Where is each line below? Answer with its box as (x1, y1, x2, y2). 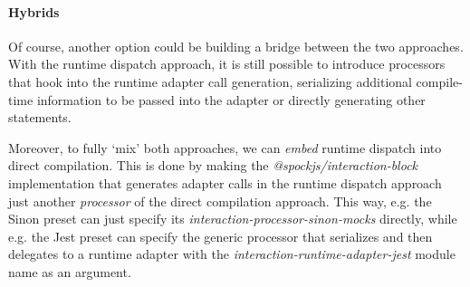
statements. (8, 108, 72, 127)
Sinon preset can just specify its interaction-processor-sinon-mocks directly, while (8, 209, 457, 228)
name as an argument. (8, 262, 131, 281)
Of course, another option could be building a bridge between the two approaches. (8, 36, 464, 55)
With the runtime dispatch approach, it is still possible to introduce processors (8, 54, 446, 73)
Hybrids (8, 2, 60, 21)
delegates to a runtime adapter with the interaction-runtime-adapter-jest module (8, 244, 456, 263)
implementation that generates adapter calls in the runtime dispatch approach (8, 173, 442, 192)
